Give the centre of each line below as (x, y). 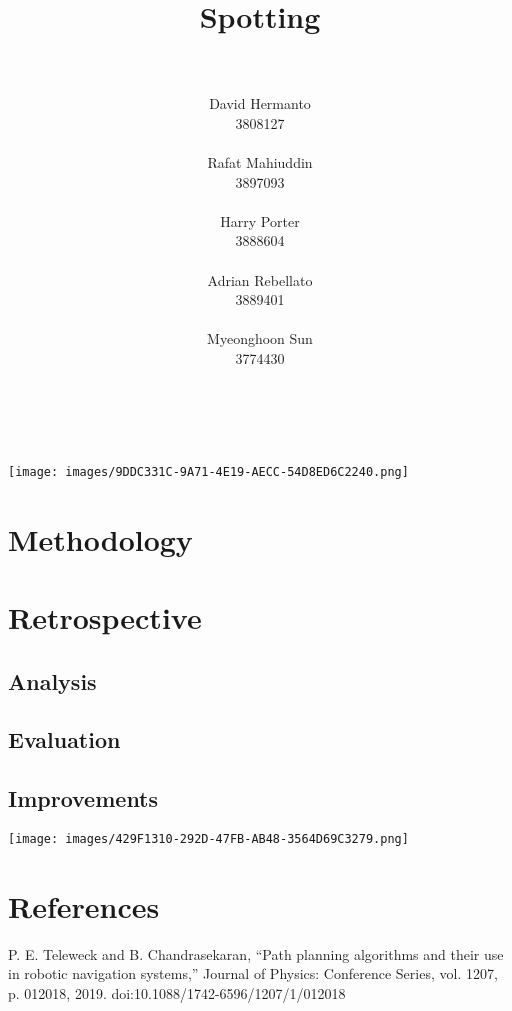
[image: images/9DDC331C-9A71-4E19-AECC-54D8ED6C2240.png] (208, 471)
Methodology (100, 538)
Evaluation (64, 739)
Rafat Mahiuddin (260, 162)
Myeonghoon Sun (260, 338)
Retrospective (105, 617)
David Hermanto (260, 103)
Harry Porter (260, 220)
